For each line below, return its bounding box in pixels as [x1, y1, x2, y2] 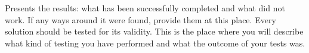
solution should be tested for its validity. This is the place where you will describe [5, 25, 304, 38]
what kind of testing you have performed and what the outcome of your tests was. [5, 36, 305, 49]
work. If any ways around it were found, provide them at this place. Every [5, 13, 276, 26]
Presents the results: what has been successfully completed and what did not [5, 2, 285, 14]
